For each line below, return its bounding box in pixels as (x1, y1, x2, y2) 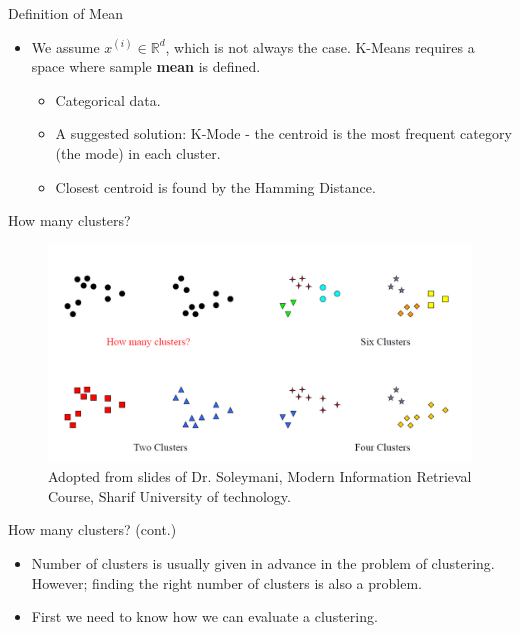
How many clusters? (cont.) (8, 519, 177, 540)
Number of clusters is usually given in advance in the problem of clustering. (31, 552, 495, 573)
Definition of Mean (8, 3, 123, 23)
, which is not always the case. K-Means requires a (165, 36, 475, 57)
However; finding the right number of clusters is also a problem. (31, 572, 422, 593)
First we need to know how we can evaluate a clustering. (31, 606, 378, 627)
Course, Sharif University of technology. (48, 485, 291, 506)
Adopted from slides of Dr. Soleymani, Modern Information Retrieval (48, 466, 472, 487)
